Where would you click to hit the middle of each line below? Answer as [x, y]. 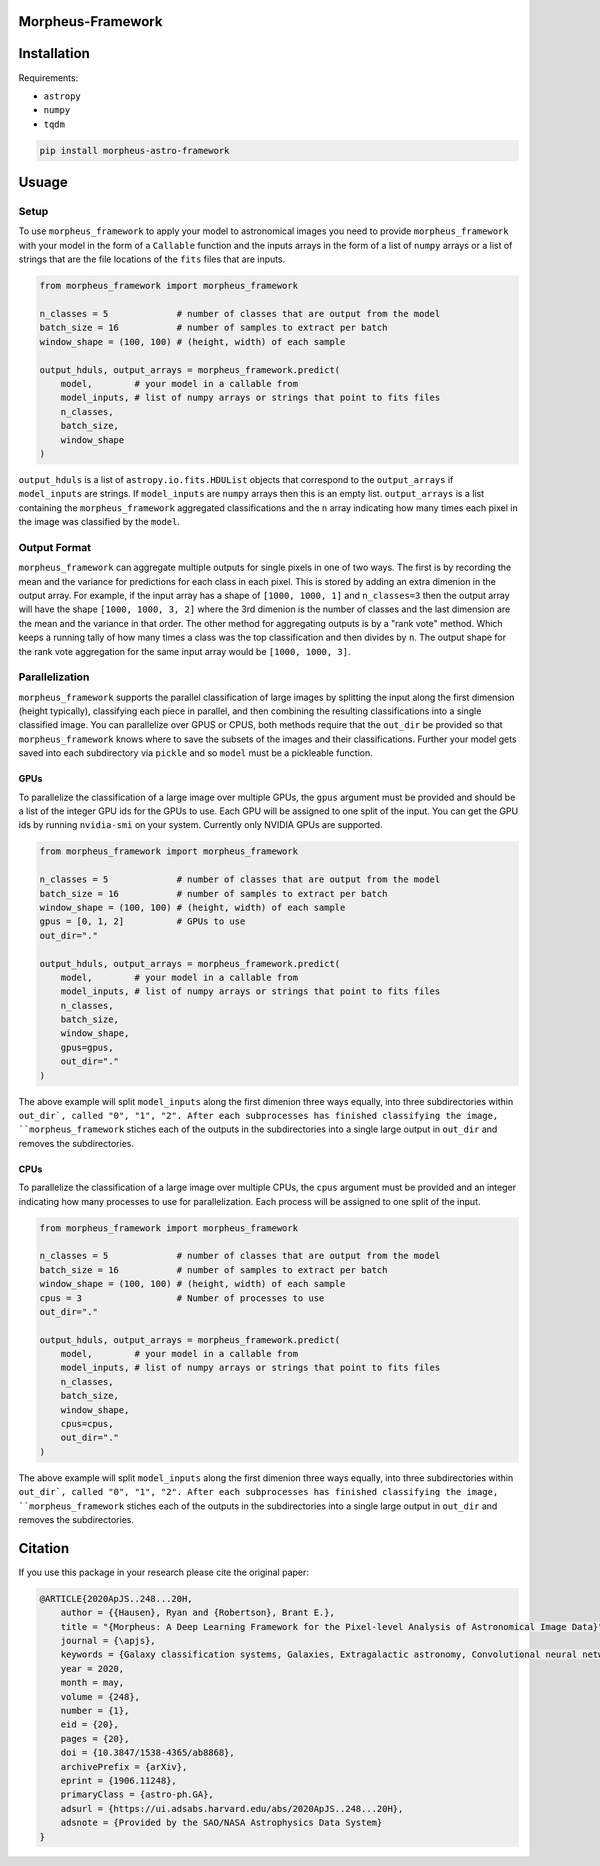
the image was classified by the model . [99, 522]
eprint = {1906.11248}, [118, 1780]
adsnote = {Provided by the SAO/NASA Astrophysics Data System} [221, 1823]
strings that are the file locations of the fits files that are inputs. [152, 259]
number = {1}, [95, 1710]
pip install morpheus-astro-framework [134, 150]
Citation [44, 1548]
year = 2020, [92, 1668]
